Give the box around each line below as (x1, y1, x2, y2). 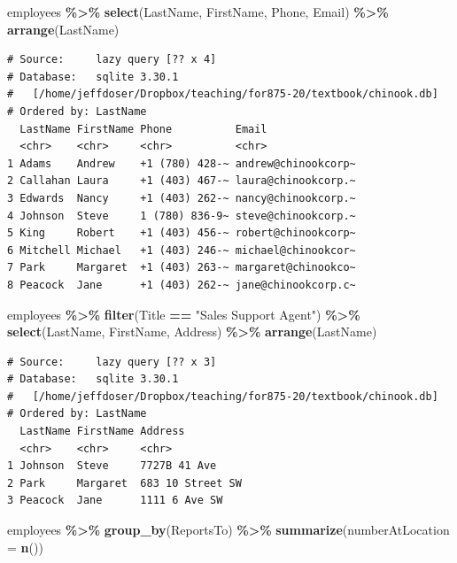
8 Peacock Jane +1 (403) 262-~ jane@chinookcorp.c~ (7, 278, 356, 291)
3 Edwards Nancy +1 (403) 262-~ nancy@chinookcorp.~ (7, 191, 356, 204)
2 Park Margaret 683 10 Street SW (7, 476, 242, 490)
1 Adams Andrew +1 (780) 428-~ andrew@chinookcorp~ (7, 157, 356, 170)
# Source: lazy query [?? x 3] (7, 355, 217, 368)
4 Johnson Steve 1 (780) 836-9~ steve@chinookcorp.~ (7, 209, 356, 222)
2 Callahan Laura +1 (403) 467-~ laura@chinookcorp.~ (7, 174, 356, 188)
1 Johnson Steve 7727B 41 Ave (7, 459, 217, 473)
